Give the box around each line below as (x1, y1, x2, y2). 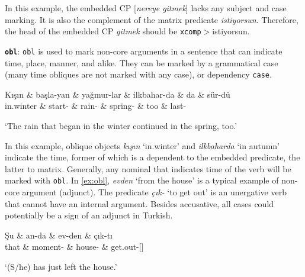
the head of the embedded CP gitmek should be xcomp (5, 25, 201, 37)
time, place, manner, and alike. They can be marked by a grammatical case (5, 56, 278, 69)
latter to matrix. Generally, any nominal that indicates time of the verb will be (5, 162, 291, 175)
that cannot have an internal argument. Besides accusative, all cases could (5, 197, 274, 210)
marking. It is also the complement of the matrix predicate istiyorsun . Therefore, (5, 13, 298, 25)
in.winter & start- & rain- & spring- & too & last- (5, 99, 187, 112)
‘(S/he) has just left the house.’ (5, 260, 117, 272)
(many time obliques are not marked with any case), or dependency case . (5, 68, 272, 80)
